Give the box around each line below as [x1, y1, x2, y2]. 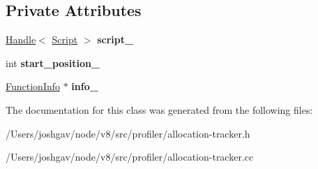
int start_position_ [6, 55, 100, 70]
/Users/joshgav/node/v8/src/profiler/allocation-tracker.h [6, 126, 250, 140]
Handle [6, 32, 36, 47]
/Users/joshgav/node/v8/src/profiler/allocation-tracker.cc [6, 149, 254, 164]
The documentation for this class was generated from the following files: [6, 102, 313, 117]
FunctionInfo [6, 79, 61, 94]
